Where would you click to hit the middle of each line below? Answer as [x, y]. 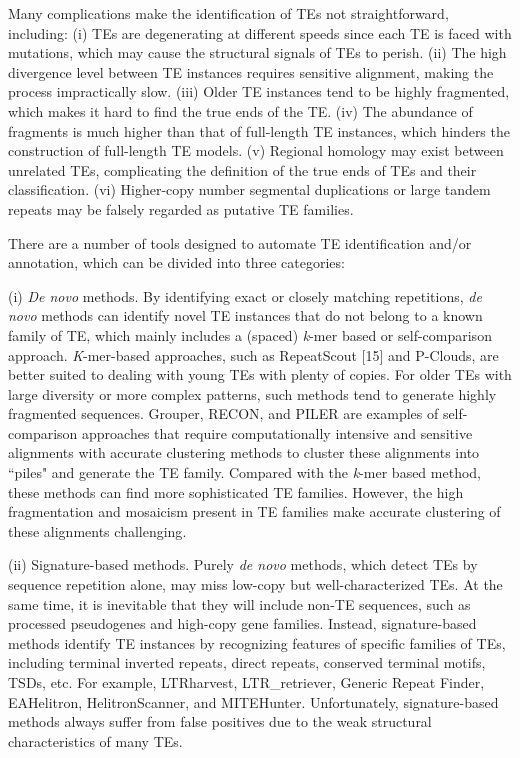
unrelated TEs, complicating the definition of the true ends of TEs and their [242, 169]
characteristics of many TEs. [95, 740]
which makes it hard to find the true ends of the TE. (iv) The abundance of [240, 110]
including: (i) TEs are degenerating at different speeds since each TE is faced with [260, 32]
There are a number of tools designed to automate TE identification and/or [240, 242]
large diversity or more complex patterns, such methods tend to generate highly [252, 393]
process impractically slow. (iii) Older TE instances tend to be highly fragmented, [259, 91]
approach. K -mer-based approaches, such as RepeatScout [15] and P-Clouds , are [253, 354]
